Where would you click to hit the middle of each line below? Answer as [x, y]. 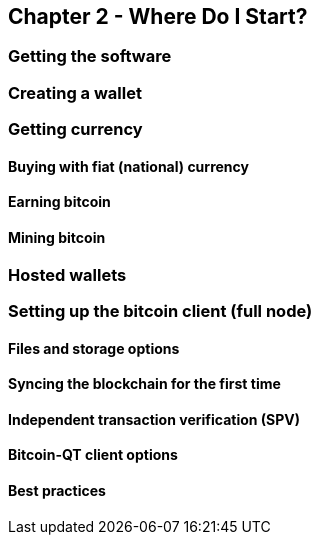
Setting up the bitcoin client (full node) [160, 310]
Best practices [57, 491]
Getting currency [75, 129]
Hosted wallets [67, 274]
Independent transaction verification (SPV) [154, 419]
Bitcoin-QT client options [93, 455]
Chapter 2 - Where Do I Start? [158, 16]
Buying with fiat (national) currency [128, 166]
